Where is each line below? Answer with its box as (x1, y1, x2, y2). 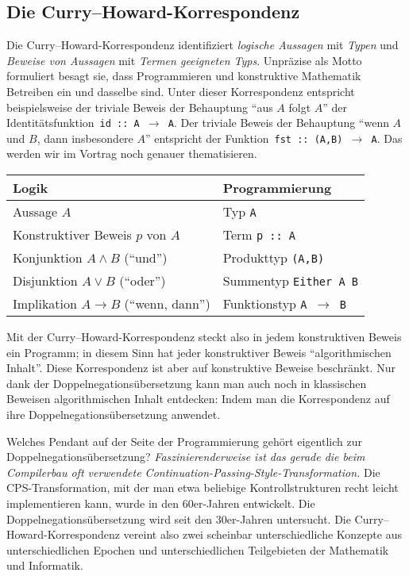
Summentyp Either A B (222, 271, 358, 290)
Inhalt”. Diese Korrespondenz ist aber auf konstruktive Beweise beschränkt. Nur (6, 359, 395, 376)
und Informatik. (6, 557, 83, 574)
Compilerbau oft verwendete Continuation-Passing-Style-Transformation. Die (6, 463, 380, 480)
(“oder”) (119, 271, 166, 290)
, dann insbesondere (37, 129, 133, 146)
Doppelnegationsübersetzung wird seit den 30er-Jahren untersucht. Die (6, 510, 351, 527)
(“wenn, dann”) (124, 294, 210, 313)
